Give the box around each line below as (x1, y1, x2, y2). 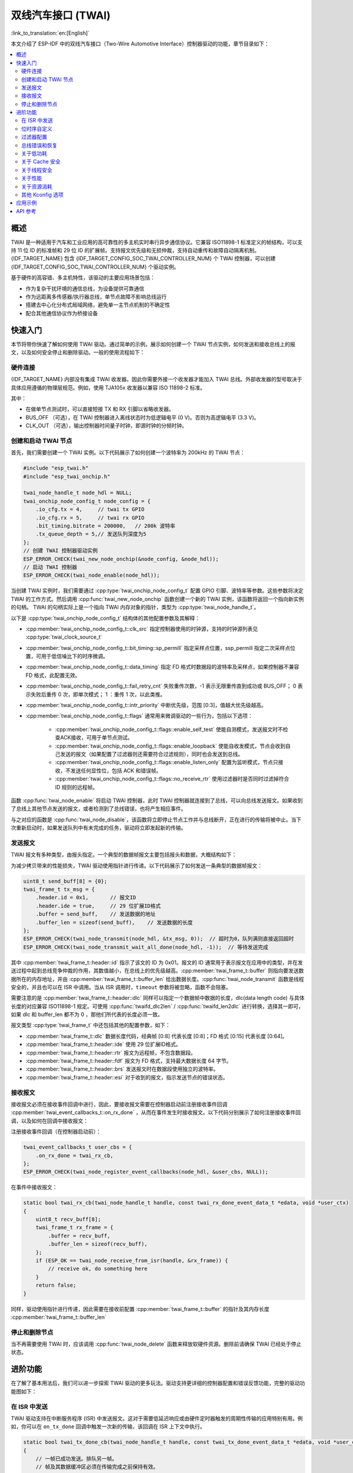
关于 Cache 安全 (21, 158, 61, 165)
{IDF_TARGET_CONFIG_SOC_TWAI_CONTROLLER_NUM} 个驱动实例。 (11, 263, 179, 270)
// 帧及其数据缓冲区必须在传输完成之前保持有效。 (35, 1464, 159, 1470)
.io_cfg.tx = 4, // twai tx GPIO (35, 506, 145, 513)
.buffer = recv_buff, (48, 1232, 111, 1239)
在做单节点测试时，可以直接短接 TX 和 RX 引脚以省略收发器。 (25, 405, 174, 412)
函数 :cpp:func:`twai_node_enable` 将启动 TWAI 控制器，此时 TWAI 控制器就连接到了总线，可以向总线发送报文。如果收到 (11, 797, 303, 804)
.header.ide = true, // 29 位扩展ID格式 (35, 902, 161, 909)
